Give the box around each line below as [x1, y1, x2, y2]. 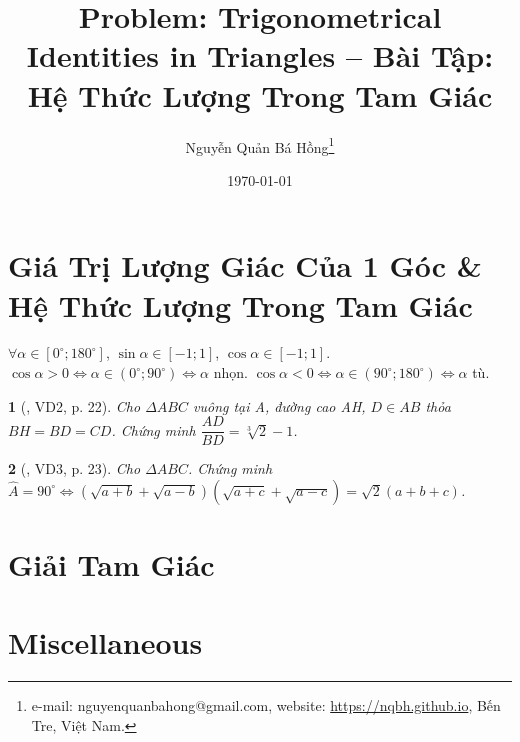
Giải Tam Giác [8, 544, 215, 585]
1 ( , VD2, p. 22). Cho [8, 395, 141, 416]
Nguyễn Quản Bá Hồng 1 [185, 133, 335, 157]
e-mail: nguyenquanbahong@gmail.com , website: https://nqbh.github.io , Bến [31, 695, 501, 716]
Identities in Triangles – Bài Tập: [26, 35, 494, 76]
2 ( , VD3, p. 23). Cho [8, 458, 141, 479]
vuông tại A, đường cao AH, [193, 395, 366, 416]
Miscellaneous [8, 622, 203, 663]
